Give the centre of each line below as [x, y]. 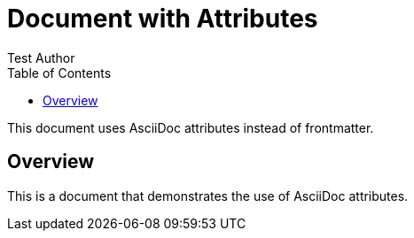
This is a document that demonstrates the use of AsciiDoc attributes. [208, 196]
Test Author [41, 58]
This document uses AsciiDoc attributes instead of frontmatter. [191, 127]
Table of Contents [59, 73]
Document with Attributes [163, 19]
